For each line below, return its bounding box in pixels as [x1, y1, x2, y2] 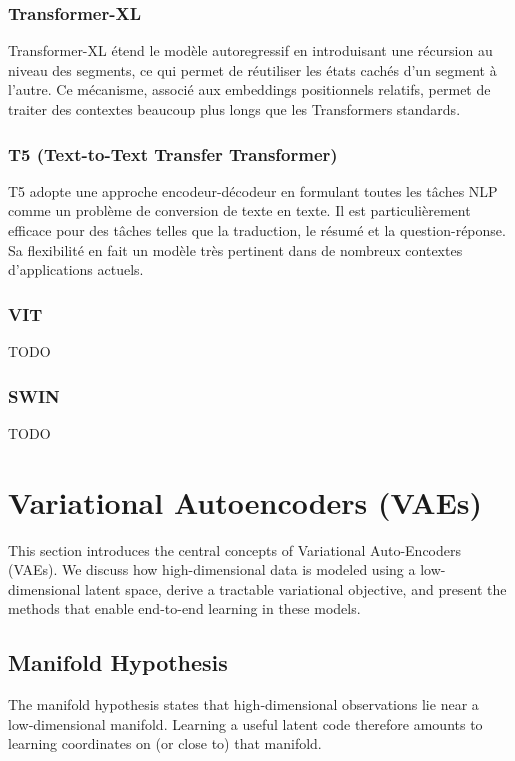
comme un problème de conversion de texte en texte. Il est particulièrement [8, 200, 471, 221]
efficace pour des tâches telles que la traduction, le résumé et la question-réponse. [8, 220, 506, 240]
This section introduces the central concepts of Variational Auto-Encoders [8, 539, 462, 560]
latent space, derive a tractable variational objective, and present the [85, 578, 507, 599]
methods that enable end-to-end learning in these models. [8, 598, 361, 619]
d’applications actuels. [8, 259, 144, 280]
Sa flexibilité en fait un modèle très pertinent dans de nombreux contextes [8, 239, 463, 260]
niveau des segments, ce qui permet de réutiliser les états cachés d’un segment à [8, 59, 497, 80]
